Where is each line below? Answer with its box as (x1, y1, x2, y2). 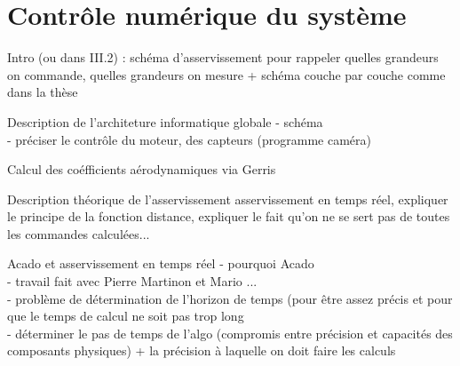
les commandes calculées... (7, 224, 150, 243)
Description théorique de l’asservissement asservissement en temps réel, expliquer (7, 189, 448, 208)
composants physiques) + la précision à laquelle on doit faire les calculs (7, 341, 396, 360)
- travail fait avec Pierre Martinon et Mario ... (7, 272, 258, 290)
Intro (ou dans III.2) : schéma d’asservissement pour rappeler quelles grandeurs (7, 48, 439, 67)
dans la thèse (7, 83, 78, 101)
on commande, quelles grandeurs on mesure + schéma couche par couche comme (7, 65, 446, 84)
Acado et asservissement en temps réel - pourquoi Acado (7, 254, 314, 273)
